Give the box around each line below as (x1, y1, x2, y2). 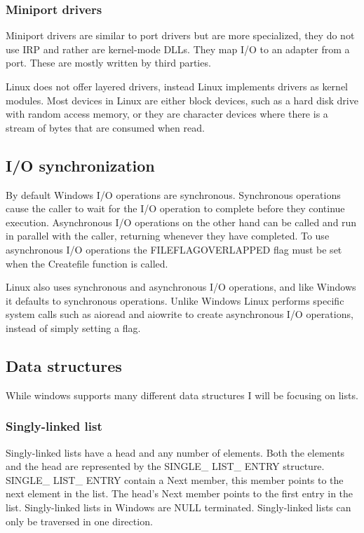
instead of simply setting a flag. (6, 320, 141, 335)
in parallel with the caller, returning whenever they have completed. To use (6, 228, 330, 243)
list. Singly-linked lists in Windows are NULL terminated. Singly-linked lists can (6, 499, 351, 514)
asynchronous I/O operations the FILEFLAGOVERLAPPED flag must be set (6, 242, 342, 256)
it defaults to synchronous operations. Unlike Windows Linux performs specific (6, 293, 344, 307)
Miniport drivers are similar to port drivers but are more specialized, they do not (6, 28, 355, 43)
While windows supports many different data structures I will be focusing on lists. (6, 387, 358, 402)
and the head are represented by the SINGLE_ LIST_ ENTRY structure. (6, 459, 325, 473)
